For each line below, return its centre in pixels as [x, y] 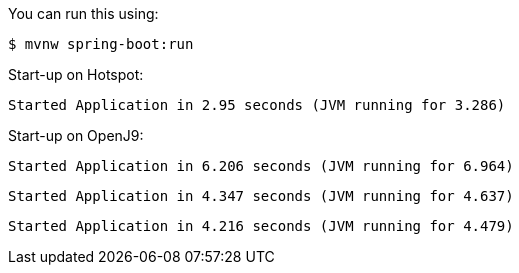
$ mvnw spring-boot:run [101, 44]
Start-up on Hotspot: [76, 74]
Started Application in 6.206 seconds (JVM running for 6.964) [261, 166]
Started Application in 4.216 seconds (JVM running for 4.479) [261, 226]
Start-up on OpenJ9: [76, 135]
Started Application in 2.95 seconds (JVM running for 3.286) [257, 105]
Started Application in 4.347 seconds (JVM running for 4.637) [261, 196]
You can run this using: [83, 13]
